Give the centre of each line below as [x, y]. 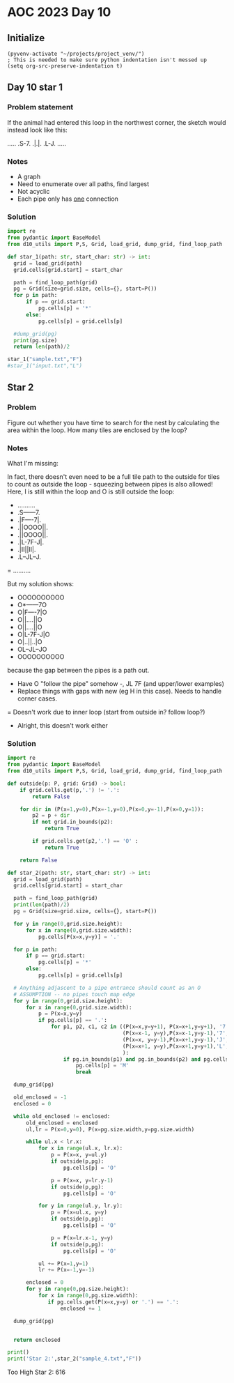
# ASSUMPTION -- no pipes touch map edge [75, 994]
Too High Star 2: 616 [37, 1372]
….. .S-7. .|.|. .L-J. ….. [37, 143]
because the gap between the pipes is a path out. [78, 671]
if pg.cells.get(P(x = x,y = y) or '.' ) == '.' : [113, 1302]
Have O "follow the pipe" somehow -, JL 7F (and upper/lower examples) [121, 684]
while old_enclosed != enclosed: [62, 1116]
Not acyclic [33, 191]
